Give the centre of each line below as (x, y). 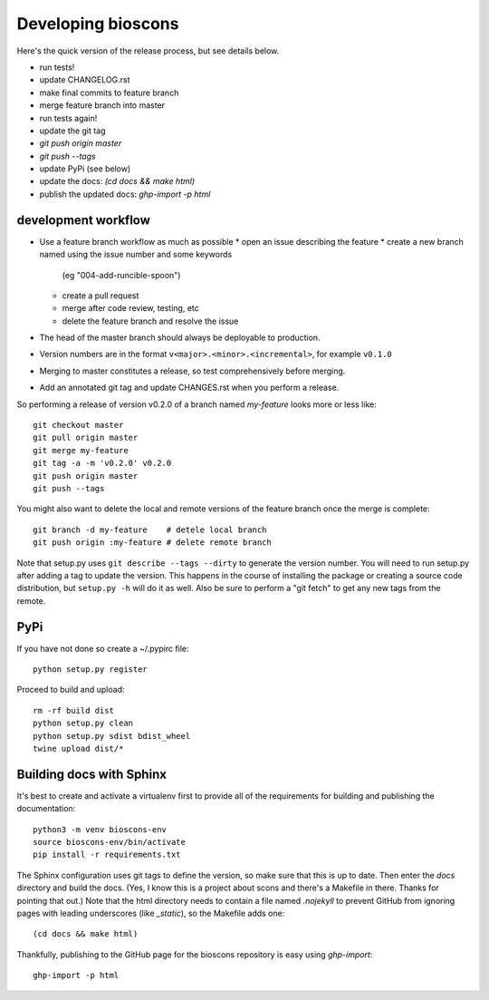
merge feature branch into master (102, 105)
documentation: (46, 809)
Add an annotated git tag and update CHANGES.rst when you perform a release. (189, 388)
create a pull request (101, 296)
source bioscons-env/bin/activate (109, 842)
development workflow (84, 220)
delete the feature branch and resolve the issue (150, 321)
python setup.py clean (83, 723)
